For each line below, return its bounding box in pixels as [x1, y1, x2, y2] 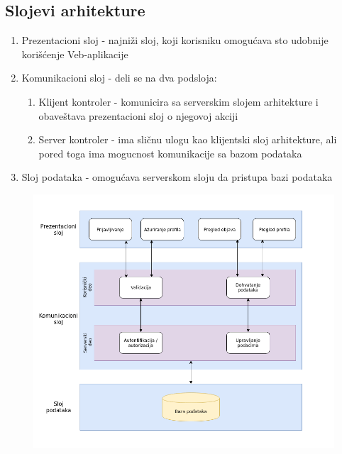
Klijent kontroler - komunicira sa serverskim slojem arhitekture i [38, 94, 319, 109]
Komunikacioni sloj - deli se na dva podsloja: [21, 70, 217, 85]
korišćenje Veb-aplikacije [21, 46, 128, 61]
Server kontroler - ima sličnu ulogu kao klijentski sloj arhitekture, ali [38, 132, 337, 147]
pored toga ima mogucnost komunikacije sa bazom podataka [38, 145, 302, 160]
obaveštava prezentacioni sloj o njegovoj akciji [38, 108, 238, 123]
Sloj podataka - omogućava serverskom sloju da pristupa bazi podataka [21, 170, 333, 184]
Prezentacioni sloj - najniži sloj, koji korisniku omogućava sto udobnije [21, 33, 329, 48]
